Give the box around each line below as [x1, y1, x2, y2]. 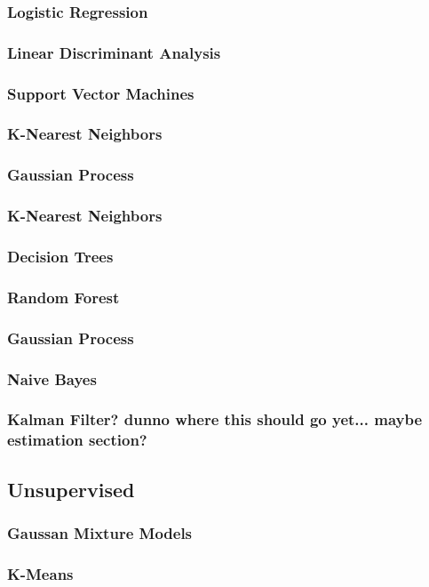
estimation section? [7, 429, 147, 451]
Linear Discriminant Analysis [7, 41, 221, 63]
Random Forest [7, 285, 120, 308]
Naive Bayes [7, 367, 97, 390]
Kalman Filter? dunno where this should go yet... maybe [7, 408, 423, 430]
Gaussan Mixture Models [7, 521, 193, 543]
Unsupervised [7, 475, 135, 503]
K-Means [7, 562, 74, 584]
